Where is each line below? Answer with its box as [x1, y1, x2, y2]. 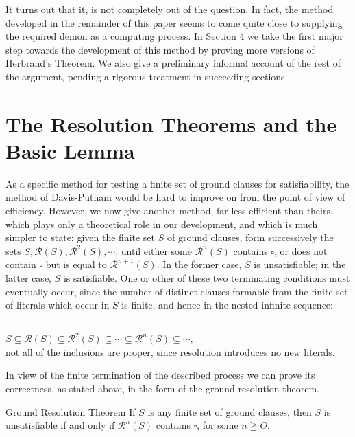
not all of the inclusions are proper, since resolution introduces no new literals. [5, 344, 335, 359]
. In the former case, [156, 257, 242, 271]
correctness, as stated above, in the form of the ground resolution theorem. [5, 381, 319, 395]
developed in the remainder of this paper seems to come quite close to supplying [5, 15, 343, 30]
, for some [197, 418, 238, 432]
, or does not [274, 243, 328, 258]
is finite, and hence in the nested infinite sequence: [121, 298, 333, 312]
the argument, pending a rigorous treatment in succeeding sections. [5, 69, 288, 83]
